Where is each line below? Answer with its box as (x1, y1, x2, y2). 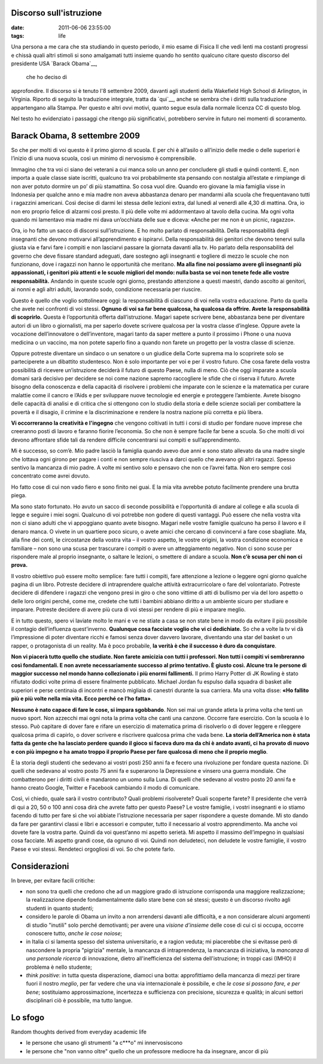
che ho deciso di (26, 74, 67, 81)
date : (11, 24, 25, 31)
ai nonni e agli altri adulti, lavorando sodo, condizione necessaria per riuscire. (11, 286, 202, 293)
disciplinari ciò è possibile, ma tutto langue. (26, 997, 133, 1004)
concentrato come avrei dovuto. (11, 472, 90, 479)
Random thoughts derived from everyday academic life (11, 1028, 147, 1036)
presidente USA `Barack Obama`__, (11, 60, 98, 67)
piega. (11, 492, 27, 499)
